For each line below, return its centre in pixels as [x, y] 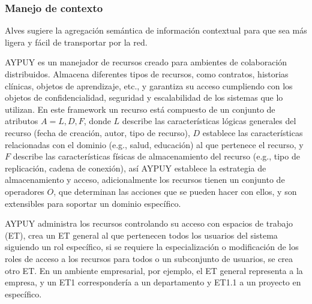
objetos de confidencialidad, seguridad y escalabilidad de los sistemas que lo [144, 97]
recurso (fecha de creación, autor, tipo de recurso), [97, 132]
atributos [22, 121]
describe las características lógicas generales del [209, 121]
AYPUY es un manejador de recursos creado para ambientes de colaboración [146, 62]
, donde [97, 121]
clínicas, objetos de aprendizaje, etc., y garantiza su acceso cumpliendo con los [149, 85]
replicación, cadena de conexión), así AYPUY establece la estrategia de [136, 168]
